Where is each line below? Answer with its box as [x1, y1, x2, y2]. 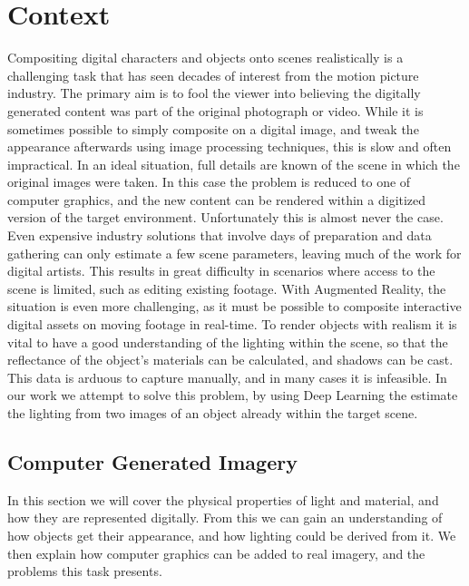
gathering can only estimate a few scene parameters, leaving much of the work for [7, 243, 462, 262]
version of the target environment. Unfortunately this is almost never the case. [7, 208, 444, 227]
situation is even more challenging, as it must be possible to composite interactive [7, 297, 462, 316]
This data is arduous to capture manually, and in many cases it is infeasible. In [7, 367, 447, 386]
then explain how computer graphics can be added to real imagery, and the [7, 543, 425, 562]
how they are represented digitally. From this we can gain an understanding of [7, 508, 443, 527]
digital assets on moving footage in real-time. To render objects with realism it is [7, 315, 457, 334]
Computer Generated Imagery [7, 447, 298, 475]
